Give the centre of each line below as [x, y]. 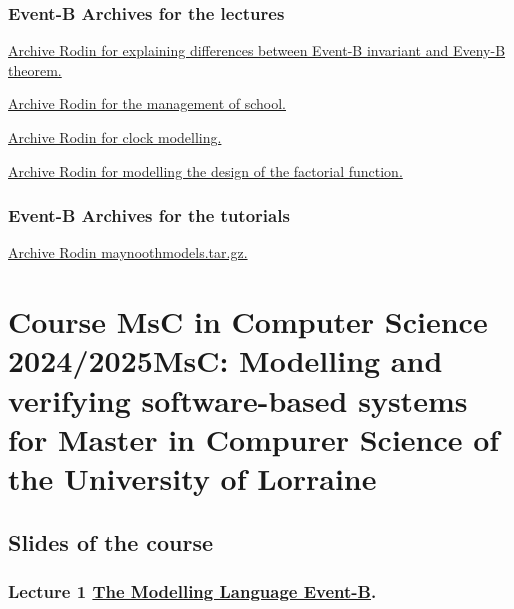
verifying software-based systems [238, 399]
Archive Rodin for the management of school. [147, 103]
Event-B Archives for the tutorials [149, 215]
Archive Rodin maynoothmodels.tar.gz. [128, 252]
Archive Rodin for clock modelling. [115, 137]
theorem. [35, 69]
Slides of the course [111, 541]
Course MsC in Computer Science [248, 321]
